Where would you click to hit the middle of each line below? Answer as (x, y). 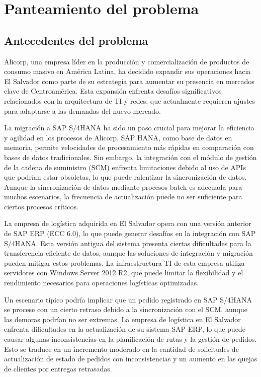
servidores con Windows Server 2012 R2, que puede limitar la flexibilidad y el (124, 273)
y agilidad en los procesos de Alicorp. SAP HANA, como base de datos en (118, 137)
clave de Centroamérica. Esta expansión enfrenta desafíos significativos (113, 91)
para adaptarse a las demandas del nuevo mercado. (82, 110)
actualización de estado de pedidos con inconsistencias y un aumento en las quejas (131, 359)
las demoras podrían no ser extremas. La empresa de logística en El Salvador (122, 319)
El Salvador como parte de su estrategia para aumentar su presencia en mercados (129, 81)
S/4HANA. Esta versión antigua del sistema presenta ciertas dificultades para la (128, 243)
